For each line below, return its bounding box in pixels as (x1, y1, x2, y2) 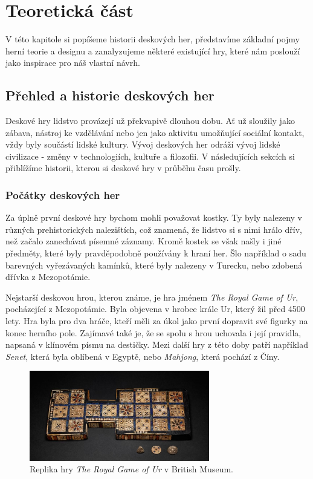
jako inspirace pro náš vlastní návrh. (5, 56, 140, 69)
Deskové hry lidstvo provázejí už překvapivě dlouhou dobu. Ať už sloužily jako (5, 114, 295, 127)
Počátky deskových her (5, 187, 120, 202)
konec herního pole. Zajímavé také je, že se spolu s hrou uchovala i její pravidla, (5, 326, 302, 339)
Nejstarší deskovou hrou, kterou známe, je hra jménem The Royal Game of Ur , (5, 290, 298, 303)
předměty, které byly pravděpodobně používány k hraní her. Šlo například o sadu (5, 247, 306, 259)
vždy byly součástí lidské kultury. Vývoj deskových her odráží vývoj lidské (5, 138, 280, 151)
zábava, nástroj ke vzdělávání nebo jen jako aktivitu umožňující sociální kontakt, (5, 126, 305, 138)
